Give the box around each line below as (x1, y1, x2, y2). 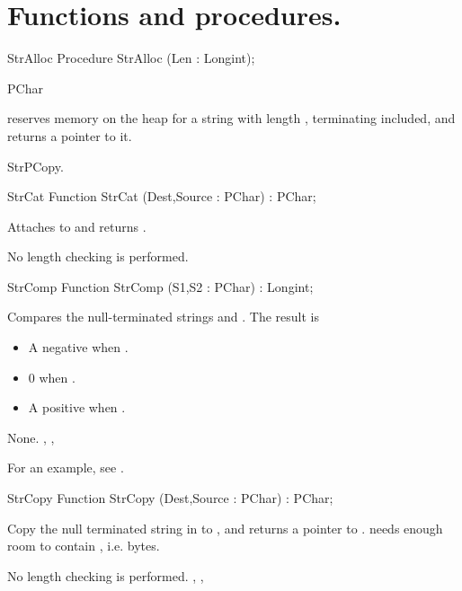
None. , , (7, 428, 55, 446)
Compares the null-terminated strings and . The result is (7, 307, 320, 326)
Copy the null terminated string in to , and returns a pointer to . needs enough (7, 518, 443, 537)
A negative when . (28, 338, 129, 357)
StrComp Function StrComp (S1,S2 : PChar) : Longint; (7, 277, 314, 295)
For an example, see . (7, 458, 124, 477)
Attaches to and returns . (7, 216, 147, 235)
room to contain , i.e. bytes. (7, 536, 160, 555)
